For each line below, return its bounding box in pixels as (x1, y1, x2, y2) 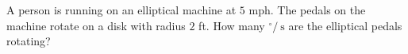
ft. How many (198, 17, 265, 33)
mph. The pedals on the (248, 2, 366, 17)
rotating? (6, 33, 51, 49)
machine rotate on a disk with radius (6, 17, 186, 33)
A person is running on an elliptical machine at (6, 2, 237, 17)
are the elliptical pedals (288, 17, 402, 33)
